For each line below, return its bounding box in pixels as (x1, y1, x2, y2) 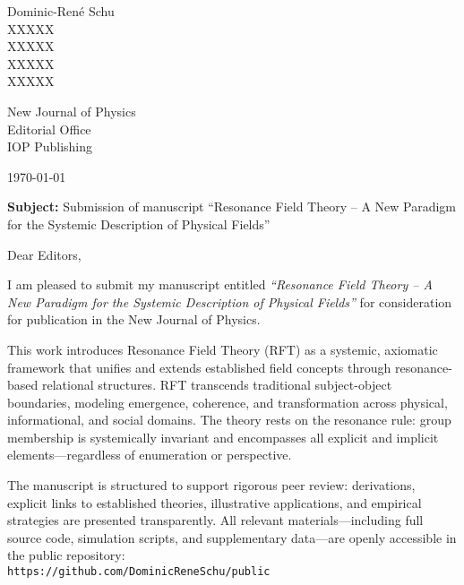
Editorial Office (7, 119, 91, 138)
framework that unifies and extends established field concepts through (7, 357, 391, 376)
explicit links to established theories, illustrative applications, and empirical (7, 493, 422, 512)
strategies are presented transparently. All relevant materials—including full (7, 511, 424, 529)
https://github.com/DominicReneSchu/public (7, 565, 271, 579)
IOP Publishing (7, 137, 93, 156)
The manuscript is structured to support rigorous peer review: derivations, (7, 476, 416, 495)
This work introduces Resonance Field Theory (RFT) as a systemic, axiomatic (7, 340, 438, 358)
